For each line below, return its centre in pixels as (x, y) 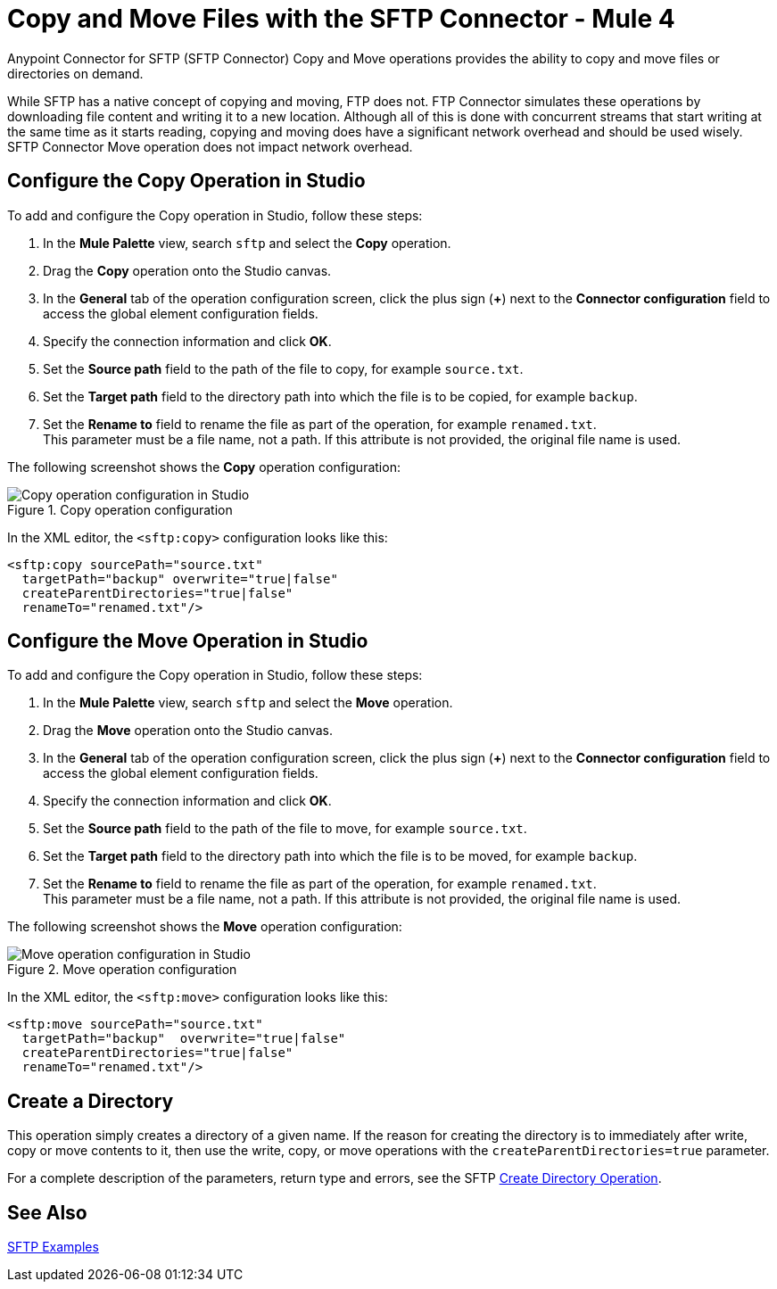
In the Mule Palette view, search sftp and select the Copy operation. (247, 243)
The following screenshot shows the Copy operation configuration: (204, 467)
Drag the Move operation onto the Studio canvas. (188, 731)
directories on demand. (75, 73)
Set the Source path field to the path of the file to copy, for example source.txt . (283, 368)
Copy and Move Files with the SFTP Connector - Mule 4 (341, 19)
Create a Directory (91, 1101)
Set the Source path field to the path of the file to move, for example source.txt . (285, 829)
